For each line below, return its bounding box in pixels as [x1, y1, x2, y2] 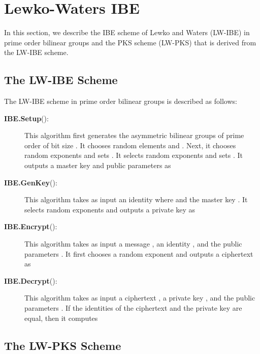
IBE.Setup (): [4, 113, 49, 123]
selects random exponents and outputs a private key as [24, 204, 196, 214]
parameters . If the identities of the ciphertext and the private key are [24, 303, 242, 313]
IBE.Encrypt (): [4, 221, 57, 232]
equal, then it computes [24, 312, 98, 323]
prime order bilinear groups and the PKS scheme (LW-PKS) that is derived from [4, 37, 256, 47]
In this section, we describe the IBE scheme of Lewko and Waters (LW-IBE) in [4, 27, 250, 38]
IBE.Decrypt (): [4, 275, 57, 286]
